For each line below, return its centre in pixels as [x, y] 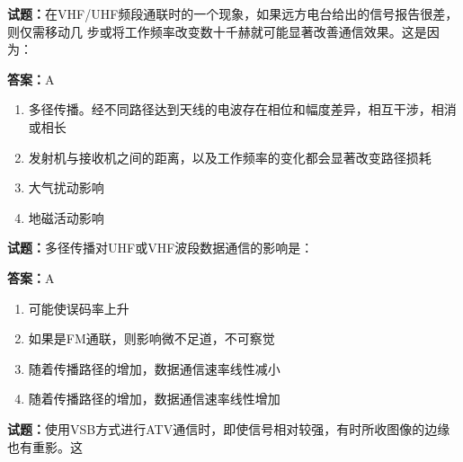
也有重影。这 [45, 446]
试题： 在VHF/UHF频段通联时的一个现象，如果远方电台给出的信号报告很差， [233, 13]
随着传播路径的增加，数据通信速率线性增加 [154, 399]
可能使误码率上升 [79, 308]
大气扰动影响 [66, 187]
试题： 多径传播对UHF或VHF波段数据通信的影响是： [160, 248]
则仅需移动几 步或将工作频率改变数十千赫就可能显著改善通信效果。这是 [217, 31]
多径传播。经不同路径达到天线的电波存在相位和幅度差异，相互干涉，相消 [242, 109]
